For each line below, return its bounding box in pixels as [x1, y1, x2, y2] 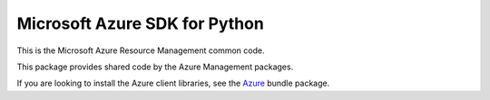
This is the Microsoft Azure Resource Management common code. [16, 45, 265, 56]
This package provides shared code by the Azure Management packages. [16, 61, 294, 72]
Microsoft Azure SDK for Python [16, 14, 265, 33]
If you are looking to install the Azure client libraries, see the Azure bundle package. [16, 77, 330, 89]
